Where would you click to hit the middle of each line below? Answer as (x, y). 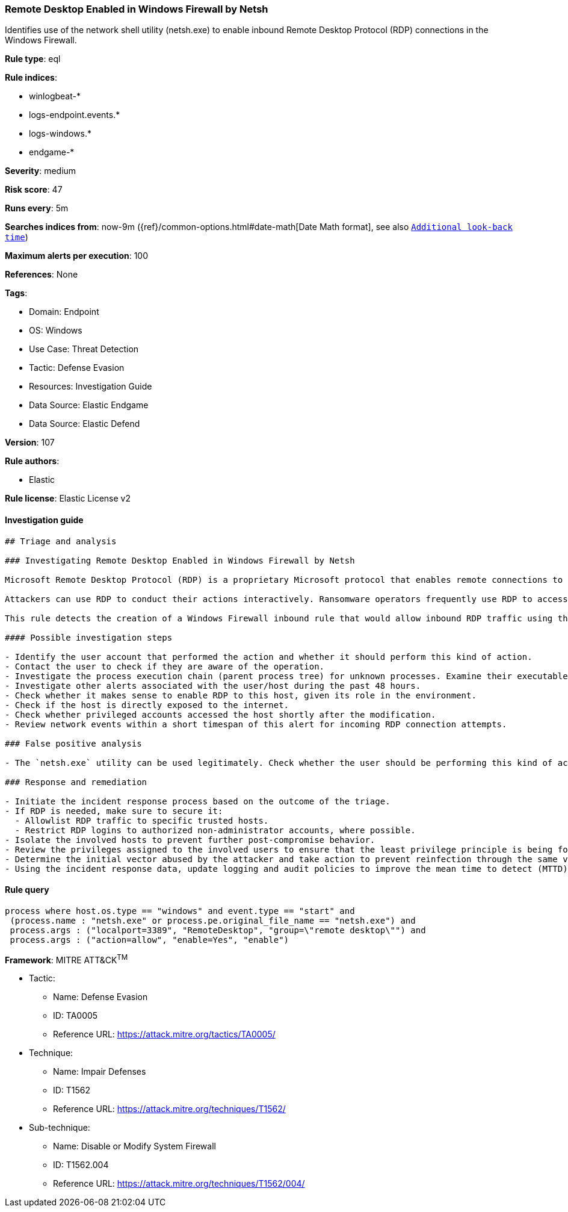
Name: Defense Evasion (100, 997)
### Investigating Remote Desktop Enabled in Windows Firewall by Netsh (180, 560)
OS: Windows (56, 331)
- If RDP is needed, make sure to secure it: (114, 811)
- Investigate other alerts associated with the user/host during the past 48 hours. (213, 685)
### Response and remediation (76, 782)
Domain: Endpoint (64, 312)
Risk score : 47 (34, 190)
